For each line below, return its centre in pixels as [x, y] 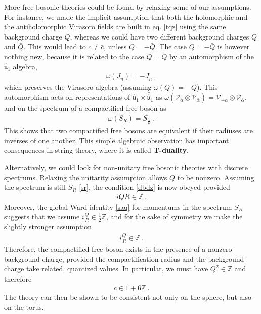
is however [234, 46]
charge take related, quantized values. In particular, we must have [106, 269]
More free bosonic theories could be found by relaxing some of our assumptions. [128, 7]
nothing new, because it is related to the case [74, 56]
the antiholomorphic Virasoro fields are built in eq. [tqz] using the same [115, 27]
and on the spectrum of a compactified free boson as [85, 108]
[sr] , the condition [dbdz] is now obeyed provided [155, 187]
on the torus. [24, 307]
